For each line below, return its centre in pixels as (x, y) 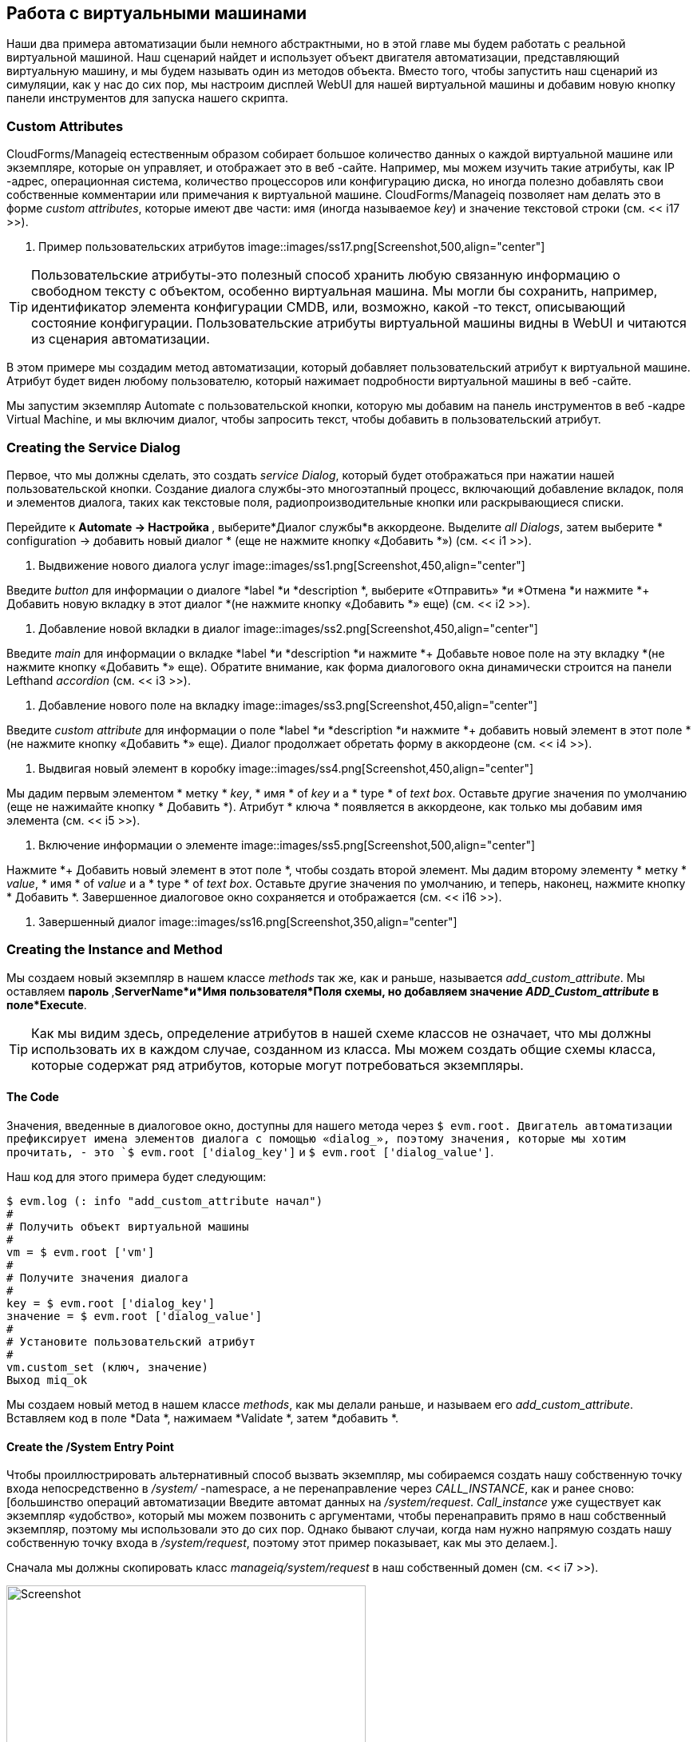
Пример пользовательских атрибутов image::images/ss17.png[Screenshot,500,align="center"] (292, 247)
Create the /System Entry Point (90, 1446)
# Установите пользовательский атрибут (131, 1341)
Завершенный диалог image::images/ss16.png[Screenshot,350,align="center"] (248, 921)
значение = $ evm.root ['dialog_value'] (135, 1316)
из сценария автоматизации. (121, 339)
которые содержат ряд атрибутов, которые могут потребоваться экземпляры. (277, 1065)
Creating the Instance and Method (115, 950)
